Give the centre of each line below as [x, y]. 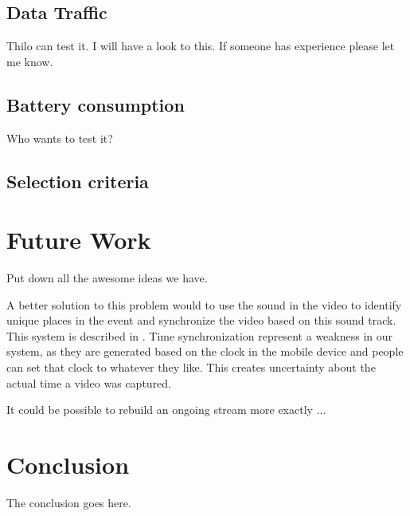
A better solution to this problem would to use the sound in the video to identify [204, 304]
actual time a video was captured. [89, 382]
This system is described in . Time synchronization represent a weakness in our [200, 335]
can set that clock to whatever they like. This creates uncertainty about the [191, 367]
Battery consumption [96, 104]
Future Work [79, 240]
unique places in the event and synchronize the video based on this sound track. [201, 320]
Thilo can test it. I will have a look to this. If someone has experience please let [201, 46]
